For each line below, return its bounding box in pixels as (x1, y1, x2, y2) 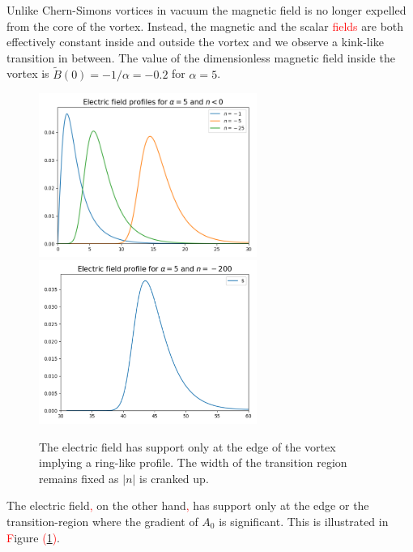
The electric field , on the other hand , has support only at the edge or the (6, 497, 369, 514)
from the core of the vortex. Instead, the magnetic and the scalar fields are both (6, 17, 404, 34)
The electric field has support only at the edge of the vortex (39, 438, 336, 455)
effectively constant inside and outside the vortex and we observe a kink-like (6, 33, 384, 50)
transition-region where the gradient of (6, 513, 198, 529)
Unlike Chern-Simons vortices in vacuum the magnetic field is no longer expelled (6, 2, 407, 18)
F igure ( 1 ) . (6, 528, 61, 546)
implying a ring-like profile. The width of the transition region (39, 454, 347, 471)
